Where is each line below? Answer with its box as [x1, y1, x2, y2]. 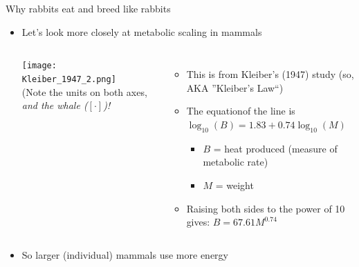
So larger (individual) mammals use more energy [21, 247, 228, 261]
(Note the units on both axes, [21, 84, 147, 99]
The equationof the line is [186, 103, 295, 118]
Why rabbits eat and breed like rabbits [6, 1, 171, 15]
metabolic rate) [203, 155, 268, 169]
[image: [21, 61, 57, 71]
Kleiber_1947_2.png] [21, 74, 116, 84]
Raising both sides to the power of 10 [186, 201, 345, 215]
